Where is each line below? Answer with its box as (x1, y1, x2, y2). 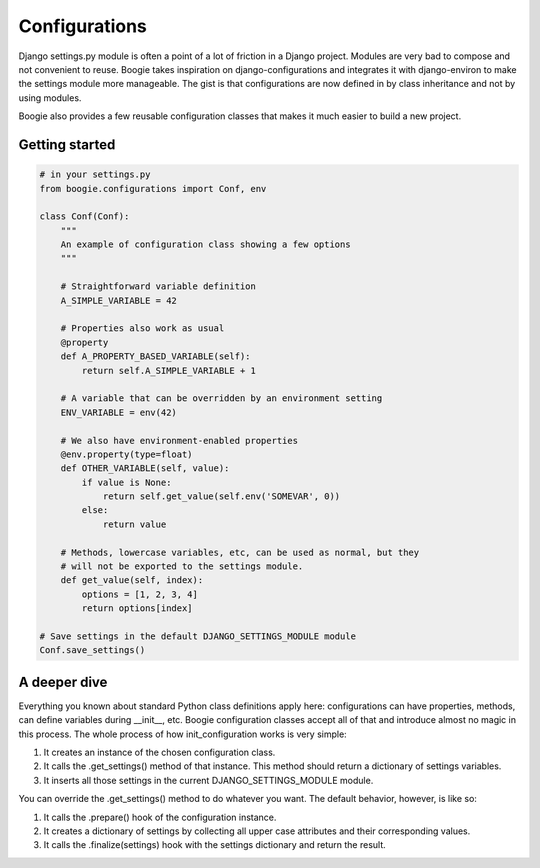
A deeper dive (18, 673, 108, 690)
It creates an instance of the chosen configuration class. (43, 746, 276, 759)
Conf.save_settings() (39, 645, 146, 656)
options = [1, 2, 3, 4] (81, 588, 199, 600)
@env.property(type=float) (60, 448, 194, 460)
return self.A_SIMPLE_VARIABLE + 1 (81, 365, 257, 376)
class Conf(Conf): (39, 211, 130, 222)
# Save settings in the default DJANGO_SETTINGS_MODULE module (39, 631, 357, 642)
